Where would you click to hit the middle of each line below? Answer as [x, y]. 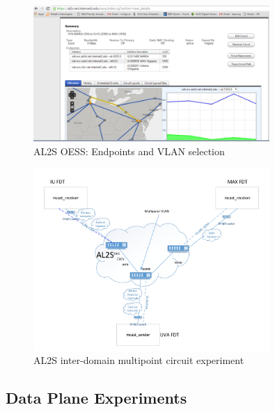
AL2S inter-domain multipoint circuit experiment [139, 360]
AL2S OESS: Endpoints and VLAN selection [129, 151]
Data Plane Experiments [96, 398]
